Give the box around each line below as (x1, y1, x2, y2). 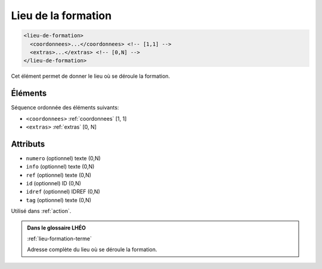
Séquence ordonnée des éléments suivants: (11, 104, 119, 111)
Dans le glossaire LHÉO (27, 224, 86, 231)
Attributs (11, 139, 45, 149)
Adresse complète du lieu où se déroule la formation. (27, 246, 157, 253)
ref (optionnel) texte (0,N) (26, 171, 92, 179)
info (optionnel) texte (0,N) (26, 163, 95, 170)
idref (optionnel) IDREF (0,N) (26, 188, 101, 195)
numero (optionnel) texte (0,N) (26, 154, 101, 161)
